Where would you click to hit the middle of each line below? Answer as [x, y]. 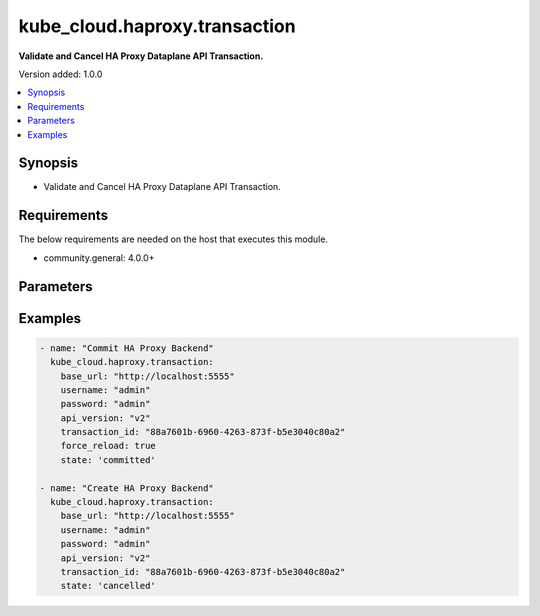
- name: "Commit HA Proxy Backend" [126, 348]
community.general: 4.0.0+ [99, 257]
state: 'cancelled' [108, 586]
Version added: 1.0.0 [60, 74]
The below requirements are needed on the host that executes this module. [173, 239]
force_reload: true [108, 446]
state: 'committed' [108, 459]
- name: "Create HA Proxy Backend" [126, 488]
